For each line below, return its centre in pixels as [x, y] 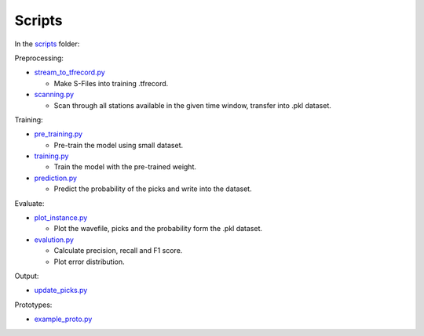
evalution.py [54, 240]
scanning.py [54, 95]
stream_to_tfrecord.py [69, 72]
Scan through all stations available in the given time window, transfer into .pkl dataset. [192, 105]
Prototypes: [33, 305]
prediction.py [56, 178]
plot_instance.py [61, 218]
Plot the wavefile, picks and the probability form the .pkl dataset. [158, 229]
